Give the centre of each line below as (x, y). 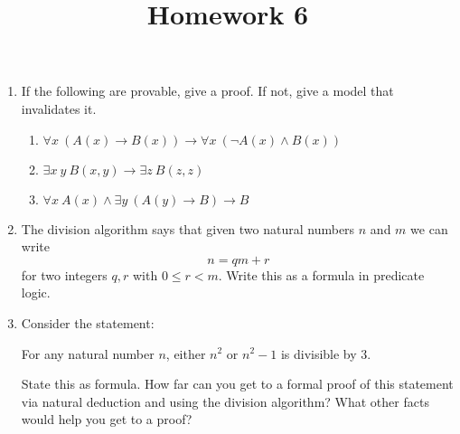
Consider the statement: (88, 322)
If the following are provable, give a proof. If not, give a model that (207, 91)
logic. (36, 292)
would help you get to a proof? (107, 419)
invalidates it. (59, 108)
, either (186, 353)
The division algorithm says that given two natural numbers (188, 228)
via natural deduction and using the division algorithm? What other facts (225, 401)
